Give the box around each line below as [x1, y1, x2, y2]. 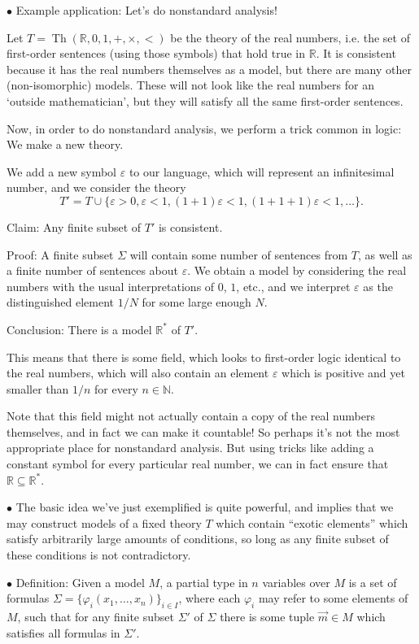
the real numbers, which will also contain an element [7, 364, 269, 381]
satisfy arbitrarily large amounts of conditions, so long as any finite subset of [7, 530, 389, 547]
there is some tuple [220, 608, 315, 625]
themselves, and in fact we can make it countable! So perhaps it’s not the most [7, 423, 400, 440]
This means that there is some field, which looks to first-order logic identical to [7, 348, 401, 365]
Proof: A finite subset [7, 246, 114, 263]
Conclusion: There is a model [7, 320, 152, 337]
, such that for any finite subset [17, 608, 174, 625]
